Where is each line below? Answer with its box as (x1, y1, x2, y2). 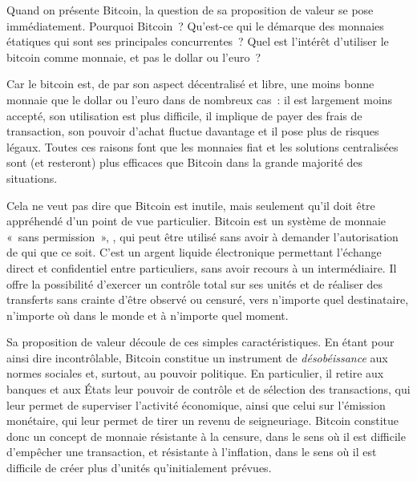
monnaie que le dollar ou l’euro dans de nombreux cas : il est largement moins (6, 91, 393, 107)
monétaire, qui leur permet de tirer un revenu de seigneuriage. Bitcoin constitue (6, 412, 399, 429)
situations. (6, 169, 58, 186)
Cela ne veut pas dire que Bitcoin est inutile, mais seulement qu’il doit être (6, 196, 375, 213)
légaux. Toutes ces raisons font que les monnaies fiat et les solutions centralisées (6, 138, 399, 155)
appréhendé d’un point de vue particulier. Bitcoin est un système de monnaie (6, 212, 387, 229)
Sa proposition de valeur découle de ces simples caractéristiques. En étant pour (6, 333, 395, 350)
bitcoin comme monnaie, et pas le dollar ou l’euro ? (6, 48, 261, 65)
